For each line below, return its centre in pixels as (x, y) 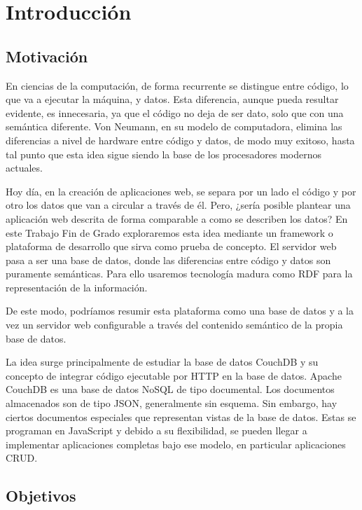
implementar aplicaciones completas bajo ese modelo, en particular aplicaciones (176, 444)
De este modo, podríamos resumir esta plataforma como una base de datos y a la (180, 311)
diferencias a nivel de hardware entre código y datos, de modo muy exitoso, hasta (180, 140)
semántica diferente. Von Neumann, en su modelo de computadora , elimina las (174, 126)
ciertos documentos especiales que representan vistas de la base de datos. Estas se (181, 416)
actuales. (24, 168)
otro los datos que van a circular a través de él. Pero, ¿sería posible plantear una (178, 205)
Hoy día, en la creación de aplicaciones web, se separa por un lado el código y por (181, 191)
